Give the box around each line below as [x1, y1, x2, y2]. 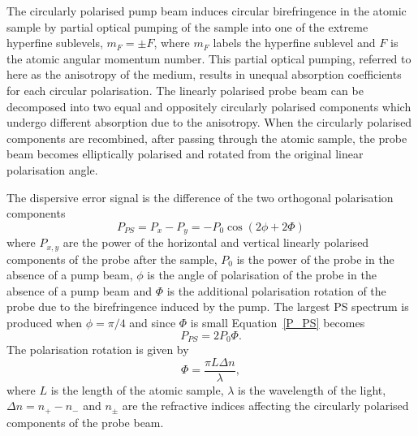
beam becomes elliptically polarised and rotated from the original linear [6, 145, 364, 162]
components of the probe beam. [6, 413, 164, 430]
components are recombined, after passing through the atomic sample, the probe [6, 129, 407, 146]
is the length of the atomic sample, [50, 381, 224, 398]
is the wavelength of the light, [238, 381, 386, 398]
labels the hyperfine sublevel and [213, 34, 376, 51]
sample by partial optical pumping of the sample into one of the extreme [6, 18, 368, 35]
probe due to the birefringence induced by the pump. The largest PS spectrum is [6, 298, 409, 315]
